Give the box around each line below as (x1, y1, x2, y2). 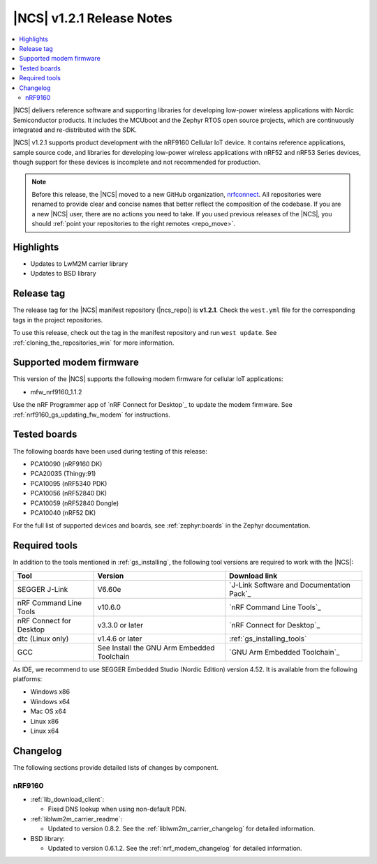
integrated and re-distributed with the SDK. (13, 126, 138, 134)
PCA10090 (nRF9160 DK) (30, 459, 103, 468)
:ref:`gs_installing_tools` (229, 634, 307, 643)
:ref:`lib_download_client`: (30, 795, 105, 803)
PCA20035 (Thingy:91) (30, 470, 96, 478)
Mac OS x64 (30, 707, 66, 715)
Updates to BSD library (30, 269, 97, 278)
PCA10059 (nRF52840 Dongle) (30, 499, 119, 507)
